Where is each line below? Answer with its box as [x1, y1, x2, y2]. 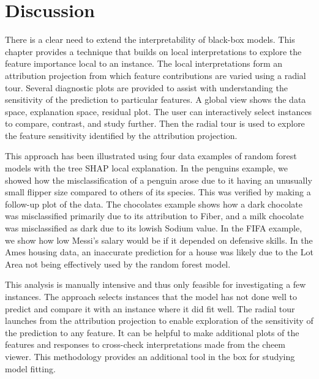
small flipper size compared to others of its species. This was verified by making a [5, 186, 311, 198]
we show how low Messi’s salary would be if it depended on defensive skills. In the [5, 233, 313, 246]
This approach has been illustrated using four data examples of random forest [5, 149, 297, 162]
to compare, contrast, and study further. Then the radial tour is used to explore [5, 117, 305, 130]
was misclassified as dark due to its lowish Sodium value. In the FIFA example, [5, 222, 302, 235]
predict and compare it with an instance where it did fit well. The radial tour [5, 302, 295, 315]
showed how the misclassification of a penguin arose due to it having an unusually [5, 173, 312, 186]
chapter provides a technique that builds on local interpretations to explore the [5, 45, 302, 58]
